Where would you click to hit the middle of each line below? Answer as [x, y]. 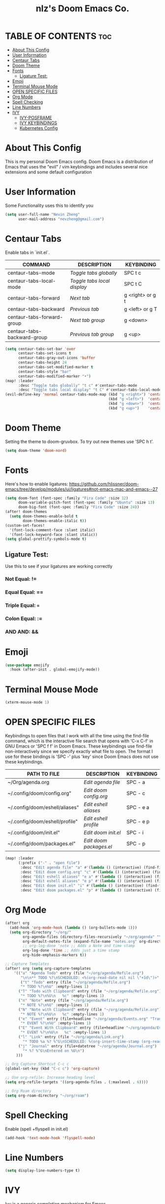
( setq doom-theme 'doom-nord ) [36, 450]
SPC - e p [138, 822]
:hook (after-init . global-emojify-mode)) [55, 670]
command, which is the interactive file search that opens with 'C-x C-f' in [79, 741]
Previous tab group [92, 334]
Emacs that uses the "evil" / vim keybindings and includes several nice [76, 167]
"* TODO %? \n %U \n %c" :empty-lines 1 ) [62, 996]
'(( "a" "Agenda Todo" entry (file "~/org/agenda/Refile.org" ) [79, 973]
